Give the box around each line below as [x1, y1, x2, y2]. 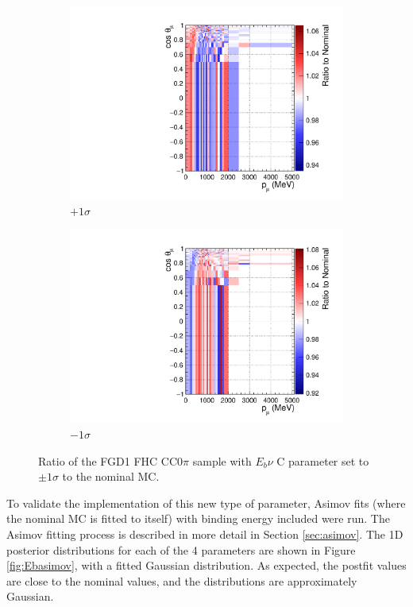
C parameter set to [276, 452, 369, 469]
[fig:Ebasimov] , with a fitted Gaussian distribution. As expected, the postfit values [6, 557, 407, 574]
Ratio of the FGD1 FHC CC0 [38, 452, 183, 469]
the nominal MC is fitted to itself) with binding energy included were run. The [6, 510, 390, 527]
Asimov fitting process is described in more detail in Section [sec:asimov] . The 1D [6, 525, 403, 542]
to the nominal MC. [62, 468, 160, 485]
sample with [192, 452, 252, 469]
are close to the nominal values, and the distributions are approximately [6, 572, 357, 589]
